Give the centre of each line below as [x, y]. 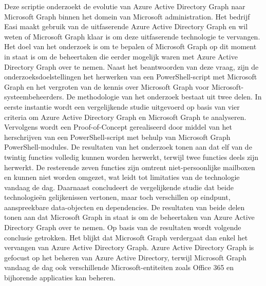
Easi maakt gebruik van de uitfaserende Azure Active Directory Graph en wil [126, 26]
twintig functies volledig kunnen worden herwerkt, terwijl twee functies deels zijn [131, 157]
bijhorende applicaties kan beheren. [60, 278]
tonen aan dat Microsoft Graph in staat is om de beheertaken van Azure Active [129, 217]
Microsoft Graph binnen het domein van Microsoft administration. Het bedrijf [127, 16]
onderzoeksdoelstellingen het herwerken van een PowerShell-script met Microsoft [131, 77]
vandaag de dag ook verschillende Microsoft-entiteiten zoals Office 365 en [119, 267]
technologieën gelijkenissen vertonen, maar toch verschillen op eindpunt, [117, 197]
